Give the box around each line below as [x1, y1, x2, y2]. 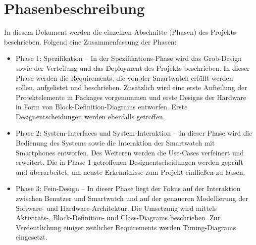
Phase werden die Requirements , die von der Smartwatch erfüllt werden [15, 72, 233, 83]
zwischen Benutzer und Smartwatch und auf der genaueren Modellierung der [15, 193, 248, 203]
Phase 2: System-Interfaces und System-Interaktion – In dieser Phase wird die [15, 128, 253, 138]
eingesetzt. [15, 232, 48, 242]
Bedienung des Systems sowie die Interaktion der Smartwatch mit [15, 138, 215, 148]
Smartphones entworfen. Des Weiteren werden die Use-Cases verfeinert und [15, 147, 244, 157]
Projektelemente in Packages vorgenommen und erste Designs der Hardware [15, 92, 247, 102]
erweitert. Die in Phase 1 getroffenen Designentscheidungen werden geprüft [15, 157, 243, 167]
